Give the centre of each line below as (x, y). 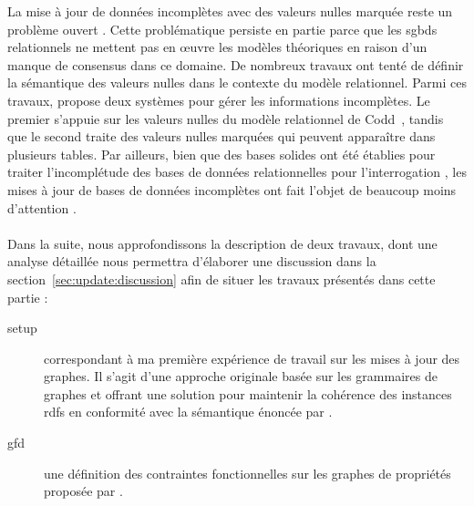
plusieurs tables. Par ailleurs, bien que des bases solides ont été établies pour (222, 154)
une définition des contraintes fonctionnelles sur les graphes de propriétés (247, 473)
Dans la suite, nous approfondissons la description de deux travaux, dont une (222, 243)
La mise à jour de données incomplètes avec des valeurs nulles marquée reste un (230, 11)
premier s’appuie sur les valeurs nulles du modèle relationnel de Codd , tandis (226, 118)
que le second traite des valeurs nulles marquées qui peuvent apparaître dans (222, 136)
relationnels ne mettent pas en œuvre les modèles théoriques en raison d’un (217, 47)
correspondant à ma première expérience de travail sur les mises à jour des (252, 358)
